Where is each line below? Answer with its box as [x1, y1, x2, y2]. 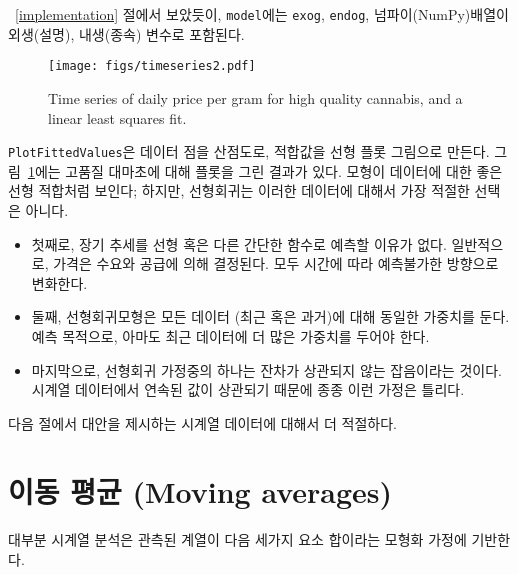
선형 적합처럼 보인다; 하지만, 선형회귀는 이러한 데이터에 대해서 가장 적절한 [8, 180, 470, 201]
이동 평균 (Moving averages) [8, 471, 393, 512]
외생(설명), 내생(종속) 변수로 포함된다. [8, 23, 245, 44]
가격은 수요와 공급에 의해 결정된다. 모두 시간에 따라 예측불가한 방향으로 [53, 253, 499, 274]
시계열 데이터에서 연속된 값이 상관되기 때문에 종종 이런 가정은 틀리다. [31, 379, 465, 400]
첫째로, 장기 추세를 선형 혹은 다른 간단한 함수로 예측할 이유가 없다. [31, 233, 447, 254]
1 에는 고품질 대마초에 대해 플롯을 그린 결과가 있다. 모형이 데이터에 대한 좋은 [27, 160, 503, 181]
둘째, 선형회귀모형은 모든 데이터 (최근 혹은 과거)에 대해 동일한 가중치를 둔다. [31, 306, 510, 327]
